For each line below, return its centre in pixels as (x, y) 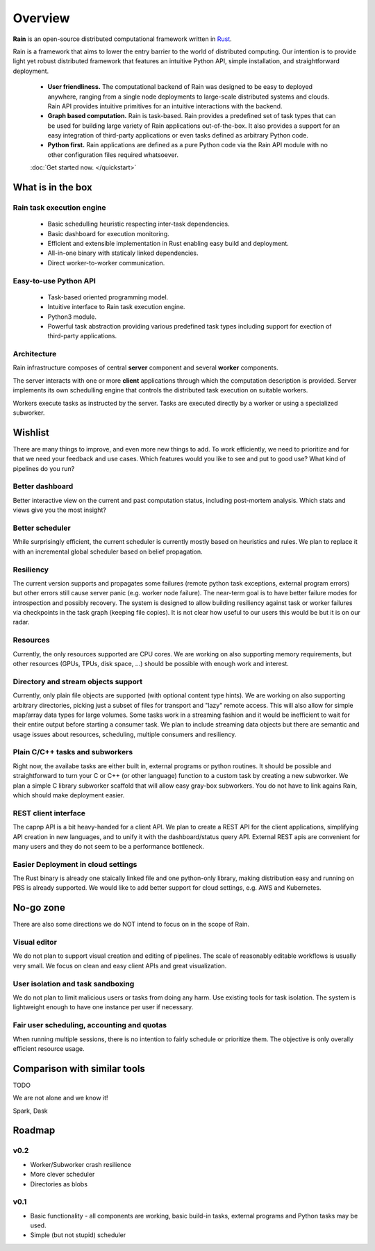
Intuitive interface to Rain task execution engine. (116, 307)
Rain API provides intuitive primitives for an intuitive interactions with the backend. (165, 106)
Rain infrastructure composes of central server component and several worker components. (145, 367)
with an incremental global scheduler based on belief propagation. (108, 552)
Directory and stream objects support (77, 681)
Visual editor (35, 943)
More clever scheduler (62, 1175)
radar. (21, 622)
